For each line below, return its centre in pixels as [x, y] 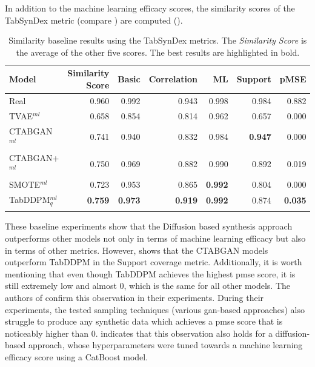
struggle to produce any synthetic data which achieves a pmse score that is [144, 321]
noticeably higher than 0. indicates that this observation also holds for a [139, 333]
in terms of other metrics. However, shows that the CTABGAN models [137, 250]
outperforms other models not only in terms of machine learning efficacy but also [155, 238]
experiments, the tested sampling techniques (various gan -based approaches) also [155, 309]
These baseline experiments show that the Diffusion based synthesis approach [149, 226]
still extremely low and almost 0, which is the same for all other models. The [148, 286]
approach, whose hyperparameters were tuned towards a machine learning [165, 345]
